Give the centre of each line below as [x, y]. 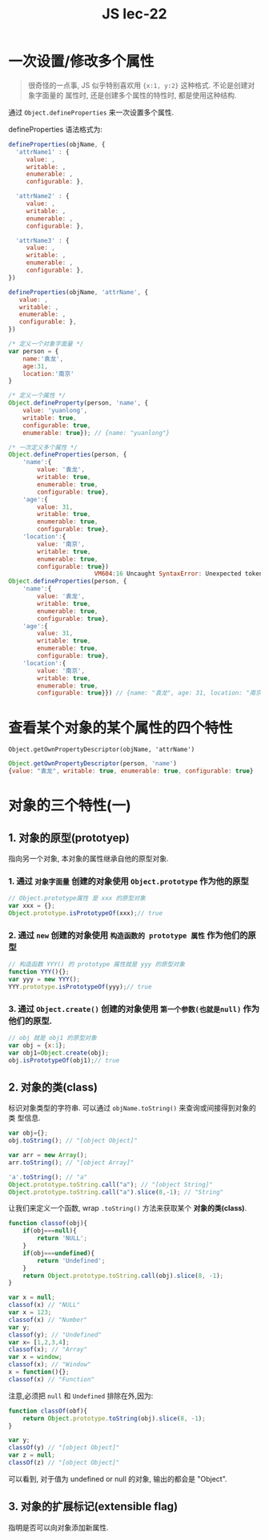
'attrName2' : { [42, 196]
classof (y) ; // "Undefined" [55, 1335]
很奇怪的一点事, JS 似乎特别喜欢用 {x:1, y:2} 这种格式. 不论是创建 [138, 85]
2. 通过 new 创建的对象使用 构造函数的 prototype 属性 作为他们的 [128, 935]
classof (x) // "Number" [48, 1320]
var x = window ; [35, 1357]
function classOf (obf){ [48, 1411]
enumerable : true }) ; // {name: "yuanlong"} [96, 433]
